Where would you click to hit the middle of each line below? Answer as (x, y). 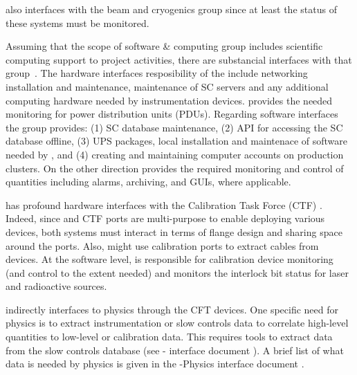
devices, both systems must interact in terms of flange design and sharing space (174, 231)
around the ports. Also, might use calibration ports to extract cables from (162, 245)
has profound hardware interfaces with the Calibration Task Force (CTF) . (164, 204)
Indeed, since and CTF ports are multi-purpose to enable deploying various (165, 218)
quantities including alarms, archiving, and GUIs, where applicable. (148, 182)
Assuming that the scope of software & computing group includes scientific (164, 46)
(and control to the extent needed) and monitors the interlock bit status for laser (177, 272)
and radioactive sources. (56, 286)
